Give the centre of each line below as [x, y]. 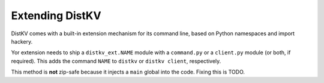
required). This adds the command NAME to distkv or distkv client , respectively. [116, 61]
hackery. [22, 41]
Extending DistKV [56, 16]
